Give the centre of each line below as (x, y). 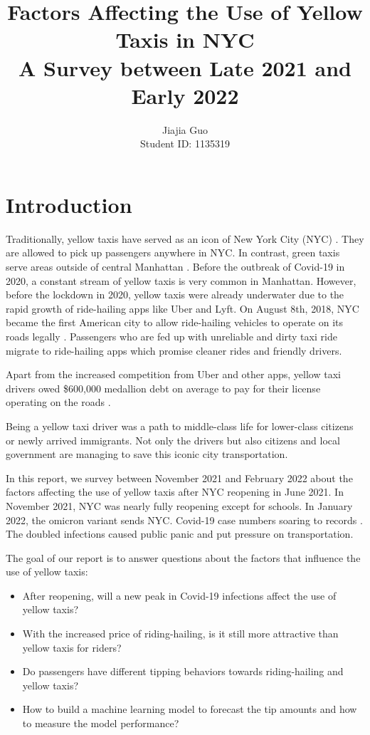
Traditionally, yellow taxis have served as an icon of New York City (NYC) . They (185, 238)
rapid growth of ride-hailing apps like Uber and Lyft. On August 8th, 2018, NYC (183, 308)
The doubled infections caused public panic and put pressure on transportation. (180, 534)
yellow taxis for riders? (72, 647)
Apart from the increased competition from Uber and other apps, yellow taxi (173, 374)
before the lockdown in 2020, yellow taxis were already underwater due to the (175, 294)
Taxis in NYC (185, 40)
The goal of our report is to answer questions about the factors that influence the (183, 557)
